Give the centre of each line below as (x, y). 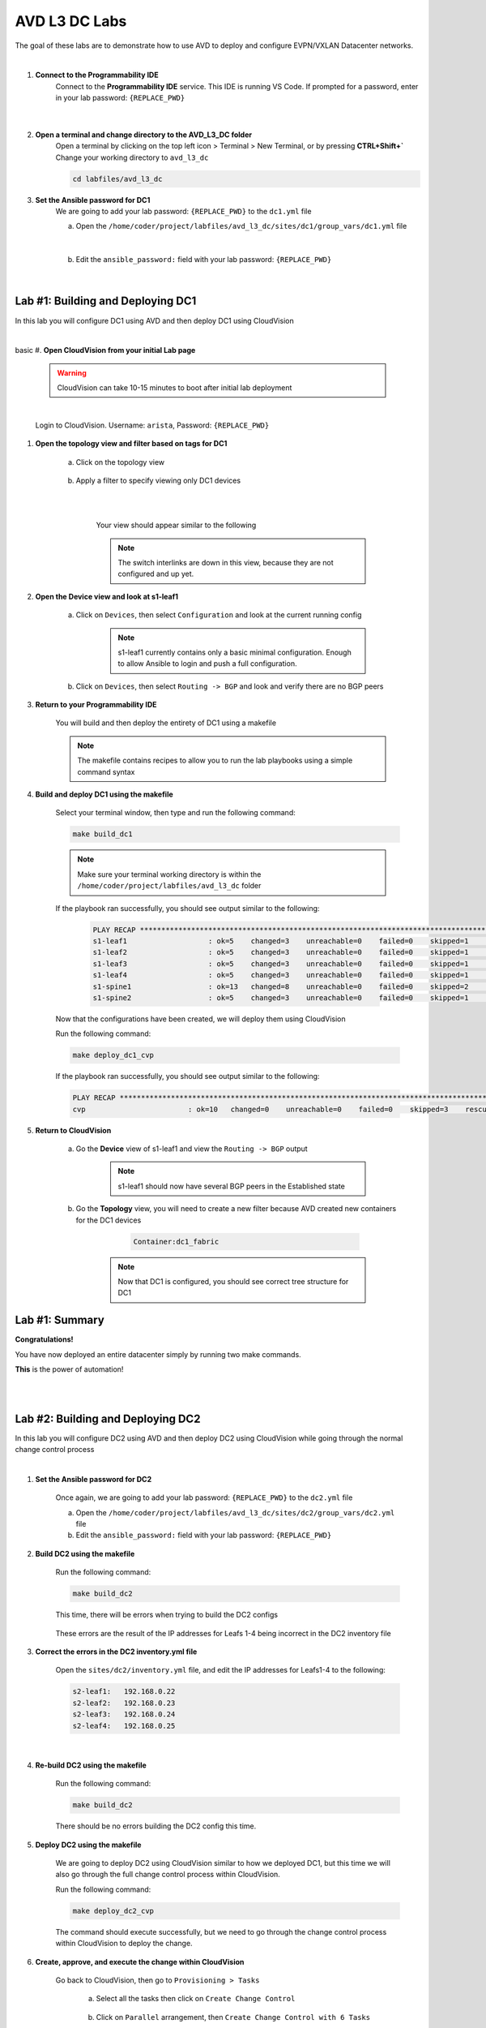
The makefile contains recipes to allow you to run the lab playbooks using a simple (215, 760)
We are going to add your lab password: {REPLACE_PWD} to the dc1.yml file (183, 212)
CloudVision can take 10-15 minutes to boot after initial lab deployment (175, 388)
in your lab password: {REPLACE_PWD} (120, 98)
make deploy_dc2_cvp (113, 1911)
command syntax (106, 771)
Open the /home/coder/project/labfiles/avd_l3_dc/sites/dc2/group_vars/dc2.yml (235, 1512)
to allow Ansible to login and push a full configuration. (207, 664)
